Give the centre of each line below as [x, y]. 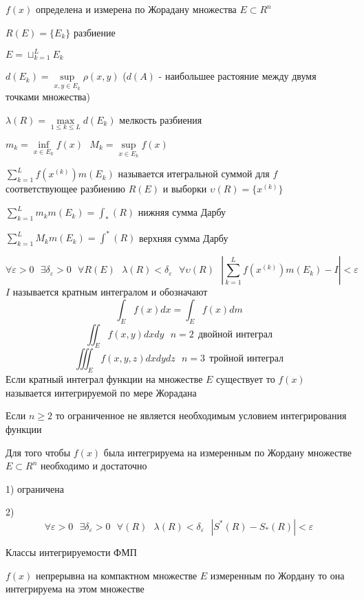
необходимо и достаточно [94, 466]
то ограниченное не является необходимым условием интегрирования [201, 415]
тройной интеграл [247, 359]
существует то [246, 379]
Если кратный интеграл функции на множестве [104, 379]
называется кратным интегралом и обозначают [110, 292]
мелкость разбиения [161, 119]
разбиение [95, 32]
